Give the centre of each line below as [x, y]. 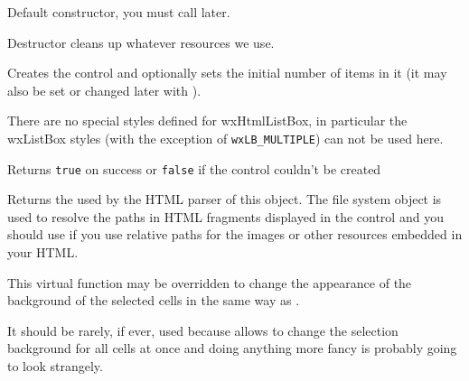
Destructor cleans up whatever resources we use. [141, 42]
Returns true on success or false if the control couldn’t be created [194, 168]
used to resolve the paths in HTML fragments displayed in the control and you [225, 216]
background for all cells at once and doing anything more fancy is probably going [232, 348]
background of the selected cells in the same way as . [154, 300]
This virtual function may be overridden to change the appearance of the [210, 282]
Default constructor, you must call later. [119, 12]
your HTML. [43, 252]
